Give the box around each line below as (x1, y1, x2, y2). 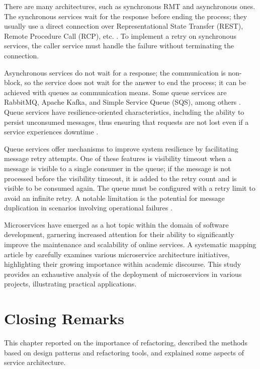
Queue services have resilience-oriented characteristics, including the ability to (4, 106, 244, 117)
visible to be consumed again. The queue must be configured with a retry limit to (4, 183, 255, 193)
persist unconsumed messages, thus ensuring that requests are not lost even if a (4, 116, 249, 127)
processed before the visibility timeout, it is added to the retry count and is (4, 173, 237, 183)
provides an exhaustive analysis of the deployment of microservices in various (4, 268, 242, 279)
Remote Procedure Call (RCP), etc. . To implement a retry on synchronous (4, 30, 236, 41)
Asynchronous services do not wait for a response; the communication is (4, 67, 226, 78)
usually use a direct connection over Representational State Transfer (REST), (4, 21, 243, 31)
